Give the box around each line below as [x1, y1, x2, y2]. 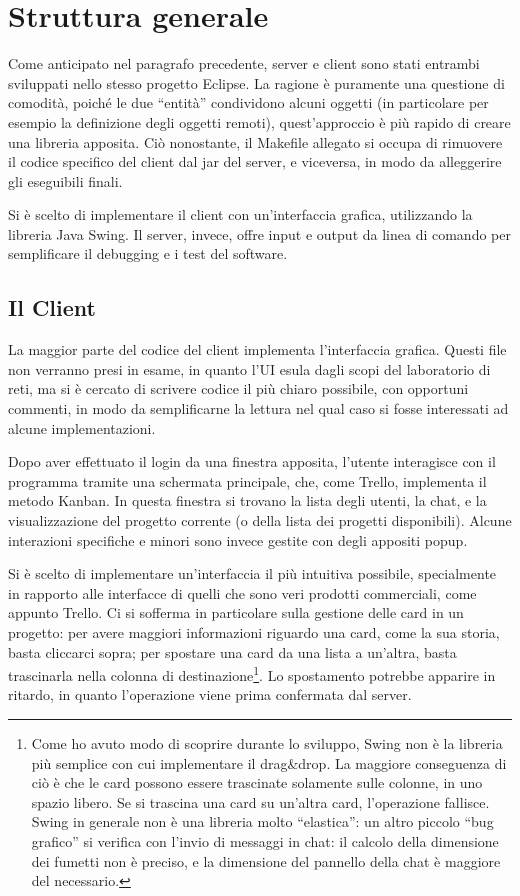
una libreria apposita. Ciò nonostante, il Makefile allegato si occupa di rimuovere [8, 131, 503, 152]
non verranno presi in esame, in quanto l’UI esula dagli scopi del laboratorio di [8, 358, 491, 379]
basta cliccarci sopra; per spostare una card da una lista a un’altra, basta [8, 641, 457, 662]
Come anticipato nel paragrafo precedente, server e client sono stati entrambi [8, 53, 480, 74]
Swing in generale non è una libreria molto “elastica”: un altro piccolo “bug [31, 811, 494, 832]
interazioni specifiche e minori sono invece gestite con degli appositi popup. [8, 529, 468, 550]
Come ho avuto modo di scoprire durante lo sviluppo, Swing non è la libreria [31, 733, 503, 754]
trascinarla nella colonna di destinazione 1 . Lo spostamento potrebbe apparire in [8, 662, 496, 685]
